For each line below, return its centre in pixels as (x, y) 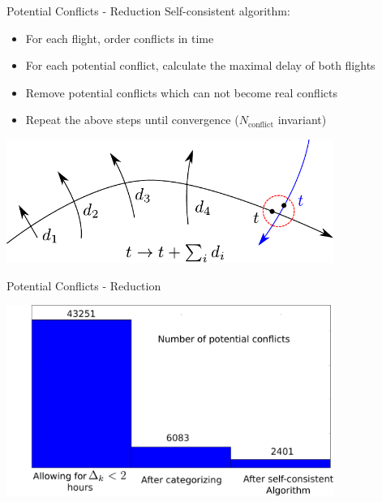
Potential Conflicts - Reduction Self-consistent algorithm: (148, 11)
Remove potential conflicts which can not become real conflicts (181, 92)
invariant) (302, 120)
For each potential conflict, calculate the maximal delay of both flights (200, 65)
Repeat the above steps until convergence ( (132, 120)
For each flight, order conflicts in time (120, 38)
